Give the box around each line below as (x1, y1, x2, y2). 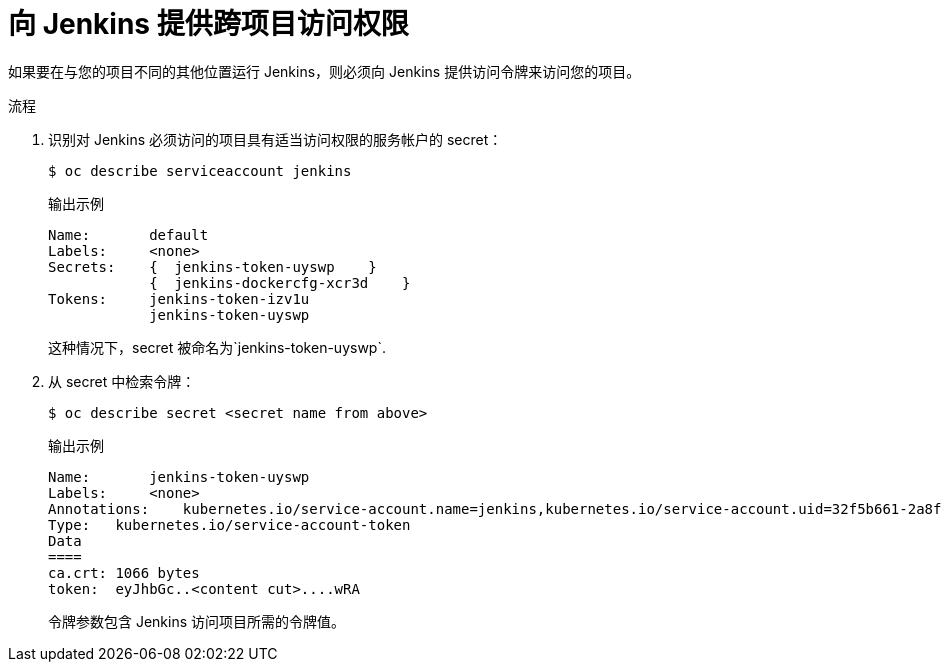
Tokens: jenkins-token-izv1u (48, 290, 310, 307)
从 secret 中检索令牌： (48, 372, 196, 390)
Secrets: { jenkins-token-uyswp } (48, 258, 377, 275)
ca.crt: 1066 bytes (48, 564, 200, 581)
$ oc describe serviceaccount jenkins (48, 162, 352, 179)
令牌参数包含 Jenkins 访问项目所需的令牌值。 (48, 612, 346, 630)
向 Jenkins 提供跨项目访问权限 (8, 7, 409, 41)
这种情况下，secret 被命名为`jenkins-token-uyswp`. (48, 338, 386, 356)
